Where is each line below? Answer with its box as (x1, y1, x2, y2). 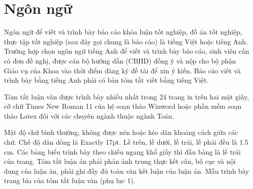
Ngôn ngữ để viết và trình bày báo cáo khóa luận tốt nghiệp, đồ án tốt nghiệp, (4, 27, 242, 37)
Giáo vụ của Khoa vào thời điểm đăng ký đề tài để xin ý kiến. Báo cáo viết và (4, 65, 241, 75)
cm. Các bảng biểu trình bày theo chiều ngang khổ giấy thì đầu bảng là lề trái (4, 146, 241, 157)
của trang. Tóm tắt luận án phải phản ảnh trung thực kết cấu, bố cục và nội (4, 156, 236, 166)
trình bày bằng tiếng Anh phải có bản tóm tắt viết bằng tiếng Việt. (4, 75, 209, 85)
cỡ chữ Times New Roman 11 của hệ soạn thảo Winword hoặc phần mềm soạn (4, 101, 242, 111)
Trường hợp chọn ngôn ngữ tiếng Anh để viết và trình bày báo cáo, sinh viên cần (4, 46, 249, 56)
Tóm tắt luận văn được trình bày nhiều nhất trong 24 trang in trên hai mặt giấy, (4, 91, 249, 101)
